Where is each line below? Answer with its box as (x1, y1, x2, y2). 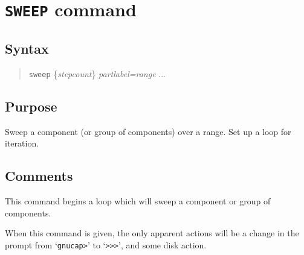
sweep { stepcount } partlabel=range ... (28, 67, 166, 80)
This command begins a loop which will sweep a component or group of (5, 194, 271, 207)
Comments (5, 166, 73, 185)
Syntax (5, 39, 49, 57)
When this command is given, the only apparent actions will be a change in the (5, 227, 299, 239)
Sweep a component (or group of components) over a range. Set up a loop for (5, 125, 291, 137)
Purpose (5, 96, 57, 115)
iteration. (5, 137, 39, 150)
